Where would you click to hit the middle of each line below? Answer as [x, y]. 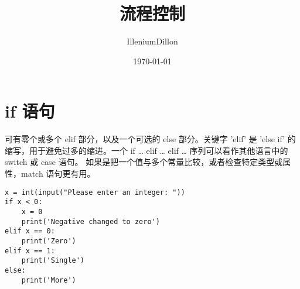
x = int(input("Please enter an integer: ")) [95, 192]
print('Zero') [49, 241]
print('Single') [53, 261]
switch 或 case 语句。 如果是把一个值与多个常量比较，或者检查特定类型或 [144, 162]
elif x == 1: [30, 251]
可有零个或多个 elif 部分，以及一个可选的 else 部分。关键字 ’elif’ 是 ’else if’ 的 [150, 139]
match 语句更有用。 [58, 173]
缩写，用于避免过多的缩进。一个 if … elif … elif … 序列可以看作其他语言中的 [146, 150]
